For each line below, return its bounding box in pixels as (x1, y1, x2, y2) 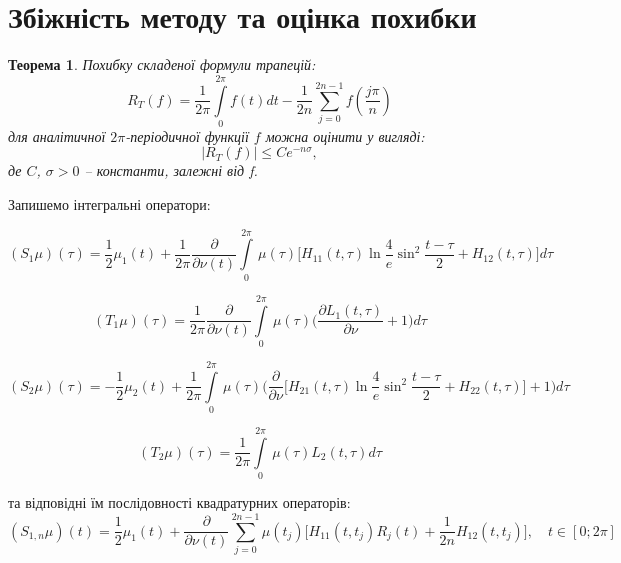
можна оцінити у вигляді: (265, 125, 425, 146)
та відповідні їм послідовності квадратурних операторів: (8, 492, 351, 513)
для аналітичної (8, 125, 106, 146)
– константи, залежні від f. (84, 160, 258, 181)
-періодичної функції (125, 125, 249, 146)
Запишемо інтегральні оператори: (8, 194, 211, 215)
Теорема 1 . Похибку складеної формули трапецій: (8, 54, 316, 75)
